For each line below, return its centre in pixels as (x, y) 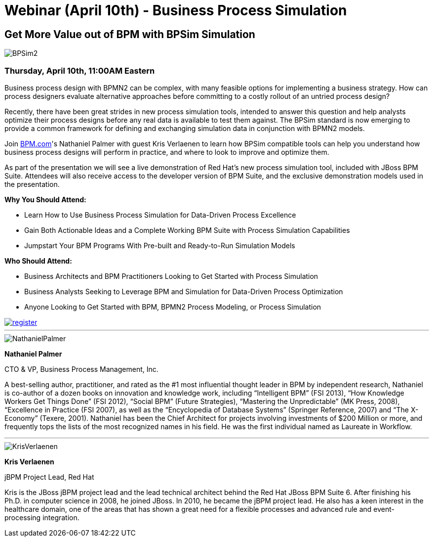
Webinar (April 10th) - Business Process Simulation (176, 10)
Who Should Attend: (38, 261)
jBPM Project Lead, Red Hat (49, 477)
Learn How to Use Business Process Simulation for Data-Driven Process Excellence (160, 215)
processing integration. (42, 517)
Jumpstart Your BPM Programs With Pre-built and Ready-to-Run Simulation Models (160, 245)
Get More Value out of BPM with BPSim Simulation (130, 34)
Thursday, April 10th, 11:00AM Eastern (80, 70)
